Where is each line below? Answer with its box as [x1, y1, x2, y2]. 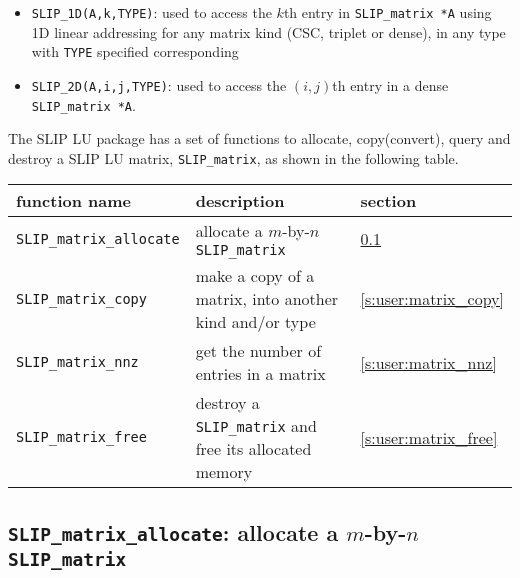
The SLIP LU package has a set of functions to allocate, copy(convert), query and [8, 128, 511, 149]
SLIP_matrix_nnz [16, 354, 139, 371]
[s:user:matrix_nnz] [360, 350, 497, 374]
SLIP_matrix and [195, 414, 317, 438]
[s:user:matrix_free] [360, 425, 498, 449]
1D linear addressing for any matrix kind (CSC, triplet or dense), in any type [31, 21, 506, 42]
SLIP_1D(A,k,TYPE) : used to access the [31, 2, 272, 22]
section [360, 189, 417, 213]
